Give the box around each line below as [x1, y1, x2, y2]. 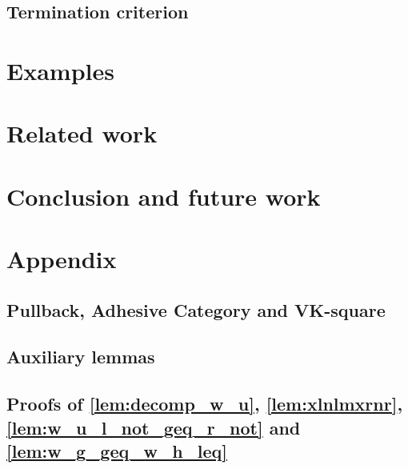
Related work [6, 117, 158, 150]
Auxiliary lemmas [6, 344, 155, 369]
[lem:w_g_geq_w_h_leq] [6, 439, 228, 463]
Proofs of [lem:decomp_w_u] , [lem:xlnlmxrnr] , [6, 391, 403, 416]
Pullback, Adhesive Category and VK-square [6, 297, 386, 322]
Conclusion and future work [6, 179, 321, 212]
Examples [6, 54, 114, 86]
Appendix [6, 243, 117, 275]
